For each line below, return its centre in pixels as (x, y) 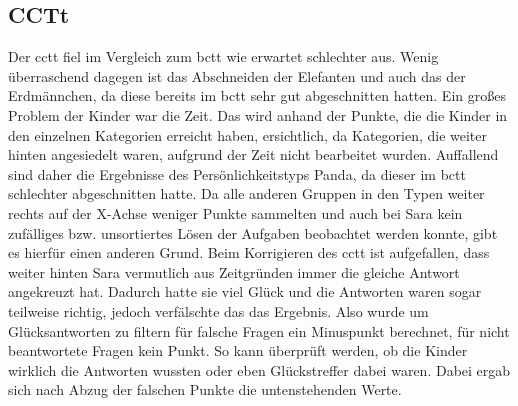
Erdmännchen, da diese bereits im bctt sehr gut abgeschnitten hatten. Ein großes (257, 95)
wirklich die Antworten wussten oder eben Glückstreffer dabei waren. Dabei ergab (259, 369)
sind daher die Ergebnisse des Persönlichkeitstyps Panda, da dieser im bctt (237, 173)
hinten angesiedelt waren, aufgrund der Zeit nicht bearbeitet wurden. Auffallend (253, 154)
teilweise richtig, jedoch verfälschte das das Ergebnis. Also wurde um (218, 310)
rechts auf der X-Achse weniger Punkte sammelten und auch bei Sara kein (235, 212)
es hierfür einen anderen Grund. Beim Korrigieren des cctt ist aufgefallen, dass (249, 252)
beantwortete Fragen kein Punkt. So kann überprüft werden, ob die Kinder (238, 350)
